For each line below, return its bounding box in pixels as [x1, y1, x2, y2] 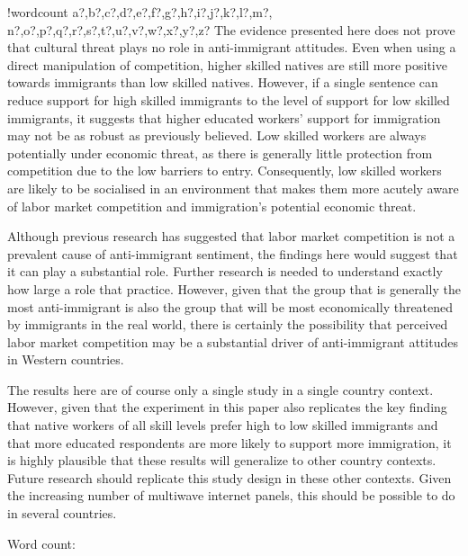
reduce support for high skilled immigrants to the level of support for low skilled [7, 90, 450, 109]
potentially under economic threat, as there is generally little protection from [7, 143, 433, 162]
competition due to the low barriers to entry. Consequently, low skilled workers [7, 161, 442, 180]
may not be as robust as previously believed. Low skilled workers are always [7, 126, 427, 145]
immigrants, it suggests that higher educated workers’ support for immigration [7, 108, 441, 127]
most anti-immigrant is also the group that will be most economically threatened [7, 297, 454, 316]
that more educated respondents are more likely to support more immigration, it [7, 433, 452, 452]
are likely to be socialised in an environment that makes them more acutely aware [7, 178, 459, 197]
